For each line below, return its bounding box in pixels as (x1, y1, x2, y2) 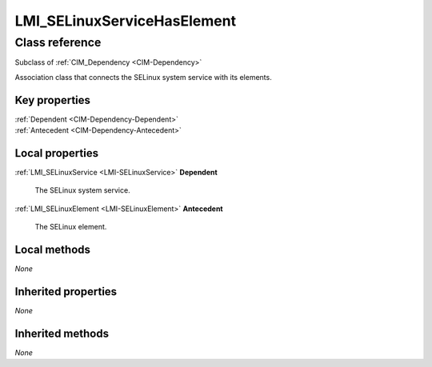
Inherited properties (14, 285, 118, 298)
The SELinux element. (34, 222, 107, 232)
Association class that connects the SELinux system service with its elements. (14, 72, 272, 82)
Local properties (14, 146, 99, 160)
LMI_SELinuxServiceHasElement (14, 12, 236, 30)
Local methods (14, 242, 91, 256)
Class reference (14, 35, 102, 50)
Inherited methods (14, 326, 110, 340)
